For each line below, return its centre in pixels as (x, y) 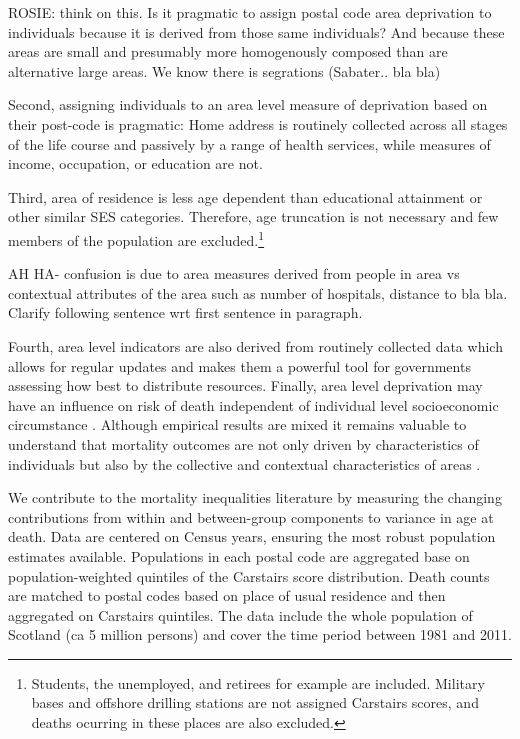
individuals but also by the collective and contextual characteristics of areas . (244, 463)
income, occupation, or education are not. (135, 163)
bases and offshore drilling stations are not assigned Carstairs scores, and (255, 702)
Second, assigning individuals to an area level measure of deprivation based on (248, 104)
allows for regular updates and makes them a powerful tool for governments (239, 365)
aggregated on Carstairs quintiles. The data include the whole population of (240, 614)
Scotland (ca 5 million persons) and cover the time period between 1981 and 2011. (260, 634)
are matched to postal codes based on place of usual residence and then (227, 595)
